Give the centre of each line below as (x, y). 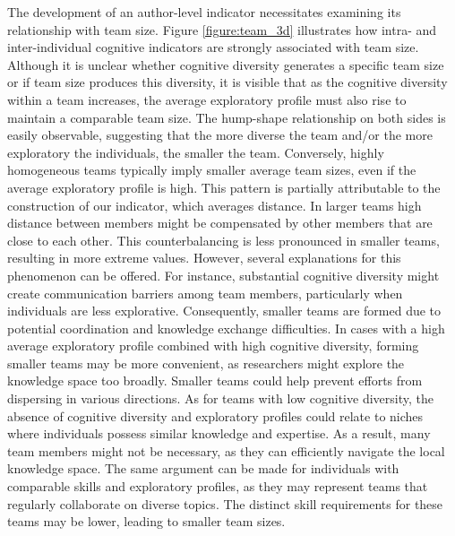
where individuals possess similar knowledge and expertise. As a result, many (219, 433)
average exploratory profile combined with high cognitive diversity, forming (213, 346)
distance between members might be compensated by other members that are (220, 223)
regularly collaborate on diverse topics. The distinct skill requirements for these (225, 503)
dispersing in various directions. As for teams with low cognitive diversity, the (220, 398)
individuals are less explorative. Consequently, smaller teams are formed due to (224, 311)
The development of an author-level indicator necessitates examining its (204, 12)
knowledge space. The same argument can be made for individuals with (203, 468)
